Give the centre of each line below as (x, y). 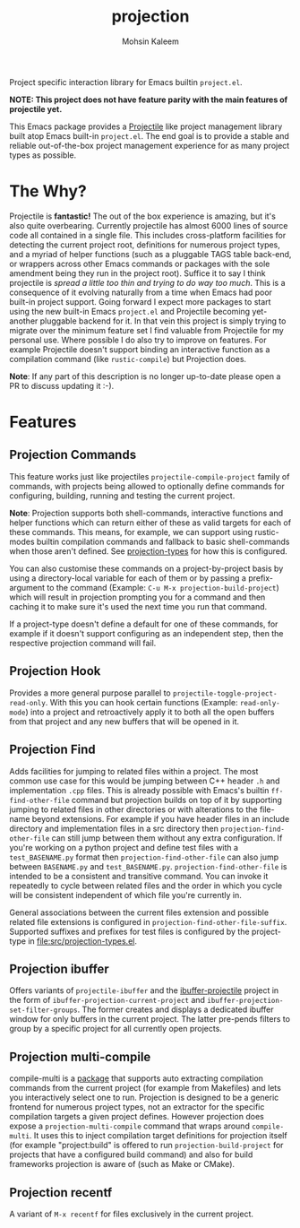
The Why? (48, 191)
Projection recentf (61, 1193)
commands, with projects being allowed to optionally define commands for (147, 486)
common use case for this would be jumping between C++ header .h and (145, 781)
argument (27, 587)
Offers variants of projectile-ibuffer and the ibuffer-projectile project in (144, 990)
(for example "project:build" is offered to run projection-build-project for (146, 1146)
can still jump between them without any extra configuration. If (167, 838)
